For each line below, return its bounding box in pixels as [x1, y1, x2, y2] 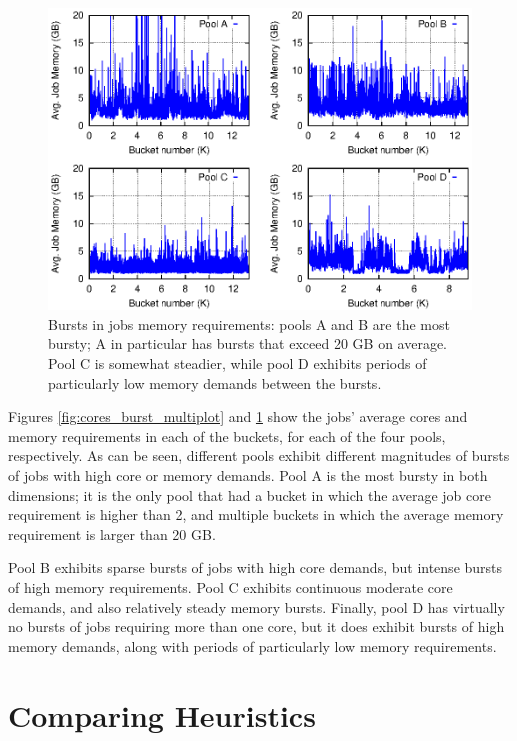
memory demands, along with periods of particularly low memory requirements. [8, 635, 497, 656]
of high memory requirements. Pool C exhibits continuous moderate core [8, 576, 453, 597]
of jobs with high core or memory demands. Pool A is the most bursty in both [8, 464, 488, 485]
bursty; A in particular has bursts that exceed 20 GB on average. [48, 333, 448, 354]
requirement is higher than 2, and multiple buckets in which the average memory [8, 504, 504, 525]
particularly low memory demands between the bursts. [48, 372, 382, 393]
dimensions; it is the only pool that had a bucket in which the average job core [8, 484, 491, 505]
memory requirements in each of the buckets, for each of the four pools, [8, 425, 446, 446]
